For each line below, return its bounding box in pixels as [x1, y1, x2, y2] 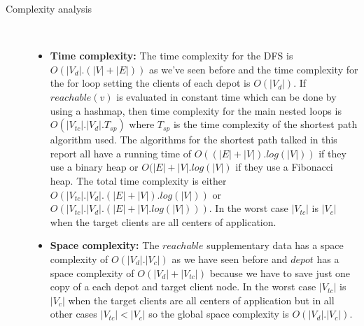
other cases [50, 306, 97, 321]
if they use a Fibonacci [235, 160, 333, 174]
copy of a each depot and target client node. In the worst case [50, 279, 316, 294]
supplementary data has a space [206, 238, 344, 253]
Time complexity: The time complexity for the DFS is [50, 48, 293, 63]
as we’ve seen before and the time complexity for [149, 62, 358, 76]
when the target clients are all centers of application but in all [68, 292, 335, 307]
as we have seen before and [171, 251, 288, 266]
